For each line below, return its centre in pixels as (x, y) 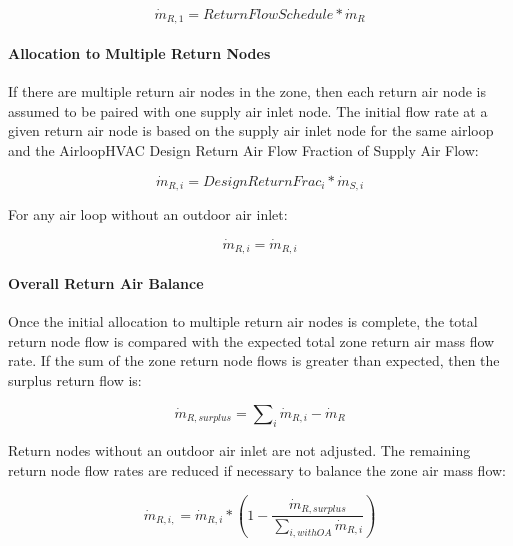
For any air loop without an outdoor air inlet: (148, 214)
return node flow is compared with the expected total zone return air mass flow (251, 340)
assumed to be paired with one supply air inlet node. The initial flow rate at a (248, 110)
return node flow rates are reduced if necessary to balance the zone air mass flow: (257, 469)
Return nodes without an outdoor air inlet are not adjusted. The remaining (239, 450)
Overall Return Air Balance (106, 282)
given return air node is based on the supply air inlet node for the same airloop (251, 130)
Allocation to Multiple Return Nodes (139, 53)
